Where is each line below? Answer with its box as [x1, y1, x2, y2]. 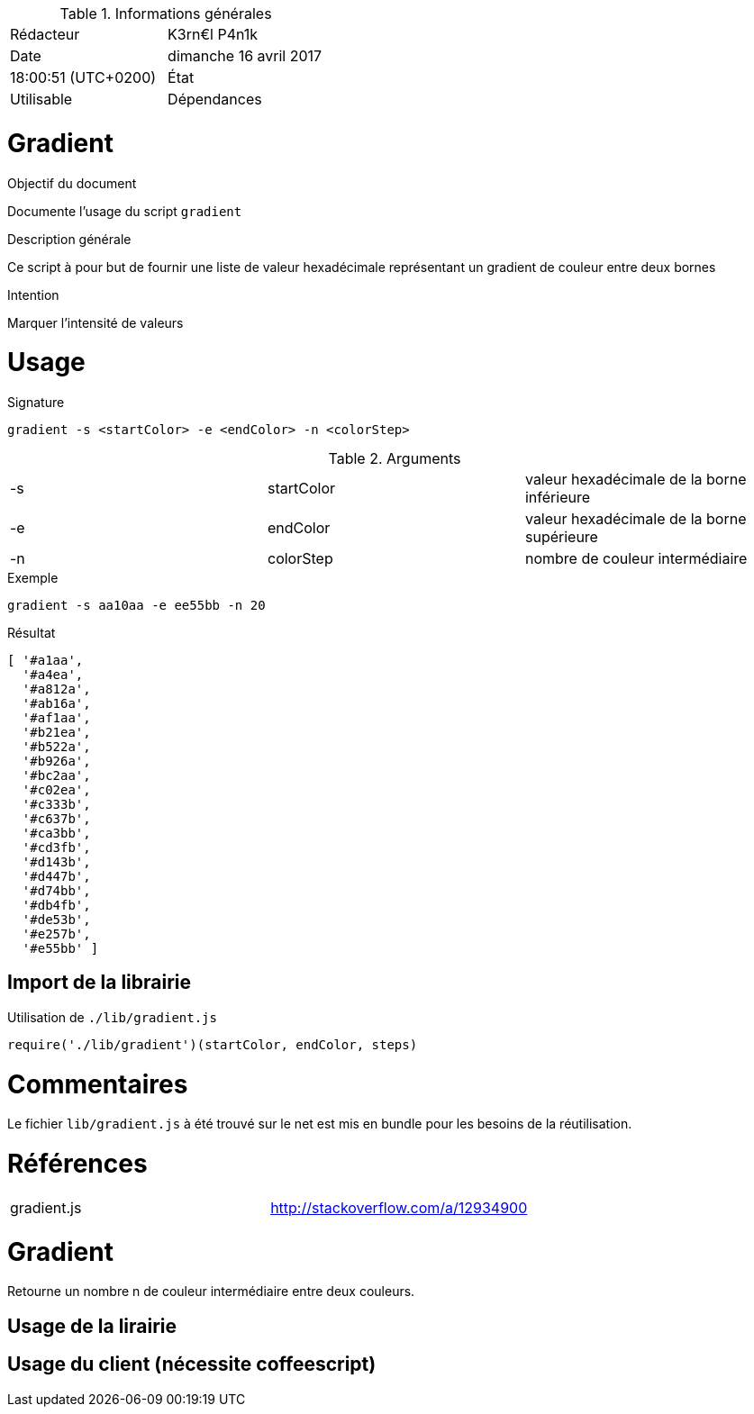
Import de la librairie [7, 971, 191, 994]
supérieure [524, 528, 598, 546]
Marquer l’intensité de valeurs [7, 314, 184, 331]
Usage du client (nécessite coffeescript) [7, 1353, 377, 1376]
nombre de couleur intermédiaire [524, 549, 748, 567]
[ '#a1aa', [7, 653, 84, 667]
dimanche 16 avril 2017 [168, 47, 322, 65]
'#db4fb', [22, 898, 91, 912]
